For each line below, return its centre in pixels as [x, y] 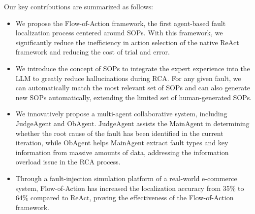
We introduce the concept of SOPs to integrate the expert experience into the [133, 68]
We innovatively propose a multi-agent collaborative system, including [121, 114]
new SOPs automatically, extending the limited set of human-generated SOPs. [134, 97]
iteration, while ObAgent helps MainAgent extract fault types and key [122, 143]
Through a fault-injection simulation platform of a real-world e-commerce [126, 178]
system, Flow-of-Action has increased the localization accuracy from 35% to [130, 188]
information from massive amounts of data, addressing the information [122, 152]
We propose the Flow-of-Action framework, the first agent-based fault [121, 23]
